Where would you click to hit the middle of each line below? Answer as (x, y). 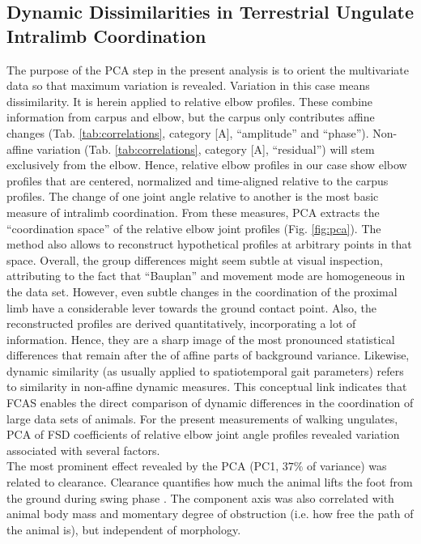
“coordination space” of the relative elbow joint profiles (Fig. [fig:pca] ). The (194, 228)
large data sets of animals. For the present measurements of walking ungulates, (202, 418)
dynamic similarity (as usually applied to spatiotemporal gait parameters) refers (205, 370)
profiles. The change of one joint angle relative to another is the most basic (193, 196)
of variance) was (347, 466)
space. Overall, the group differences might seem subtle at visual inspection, (195, 259)
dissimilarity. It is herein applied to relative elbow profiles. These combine (190, 101)
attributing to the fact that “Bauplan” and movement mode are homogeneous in (206, 276)
